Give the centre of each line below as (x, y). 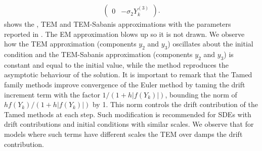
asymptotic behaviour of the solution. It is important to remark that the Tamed (128, 74)
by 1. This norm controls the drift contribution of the (175, 104)
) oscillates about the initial (210, 44)
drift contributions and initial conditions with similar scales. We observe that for (129, 124)
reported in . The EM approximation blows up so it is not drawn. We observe (124, 34)
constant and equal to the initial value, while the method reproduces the (116, 64)
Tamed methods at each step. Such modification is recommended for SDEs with (128, 114)
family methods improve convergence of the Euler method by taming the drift (125, 84)
